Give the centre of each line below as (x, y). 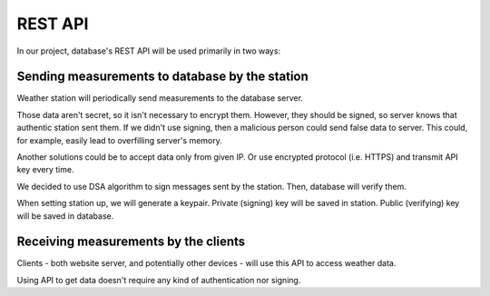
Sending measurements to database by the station (162, 77)
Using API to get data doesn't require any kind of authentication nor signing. (159, 280)
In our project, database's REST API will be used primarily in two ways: (149, 51)
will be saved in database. (65, 216)
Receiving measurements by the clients (131, 242)
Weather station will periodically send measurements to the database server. (160, 98)
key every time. (45, 170)
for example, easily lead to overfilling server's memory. (119, 140)
